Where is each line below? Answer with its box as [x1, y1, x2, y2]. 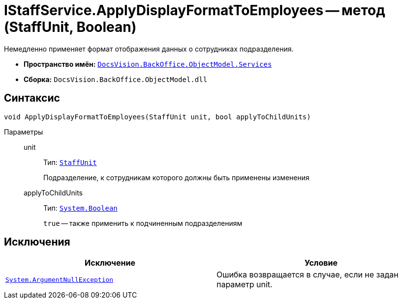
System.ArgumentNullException [5, 275, 114, 283]
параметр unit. [216, 279, 273, 290]
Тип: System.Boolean [43, 203, 118, 212]
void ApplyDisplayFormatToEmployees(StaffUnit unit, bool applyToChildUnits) [4, 112, 311, 121]
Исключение [85, 258, 135, 268]
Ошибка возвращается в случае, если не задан [216, 270, 399, 280]
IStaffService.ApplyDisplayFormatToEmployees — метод [4, 2, 385, 19]
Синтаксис [4, 92, 60, 105]
